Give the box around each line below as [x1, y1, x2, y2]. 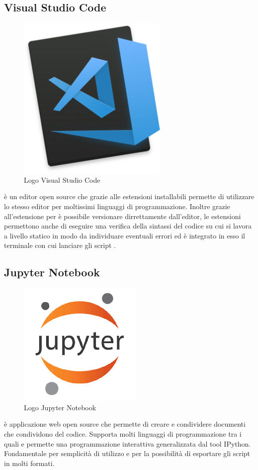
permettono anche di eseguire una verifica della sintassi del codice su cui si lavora [4, 221, 252, 231]
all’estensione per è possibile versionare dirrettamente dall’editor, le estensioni [4, 211, 241, 221]
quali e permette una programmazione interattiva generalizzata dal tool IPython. [4, 438, 251, 449]
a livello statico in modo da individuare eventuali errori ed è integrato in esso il [4, 230, 245, 240]
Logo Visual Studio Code [24, 174, 100, 185]
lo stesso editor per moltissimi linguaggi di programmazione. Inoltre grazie [4, 201, 230, 211]
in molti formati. [4, 458, 55, 468]
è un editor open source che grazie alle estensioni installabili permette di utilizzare [4, 191, 255, 202]
